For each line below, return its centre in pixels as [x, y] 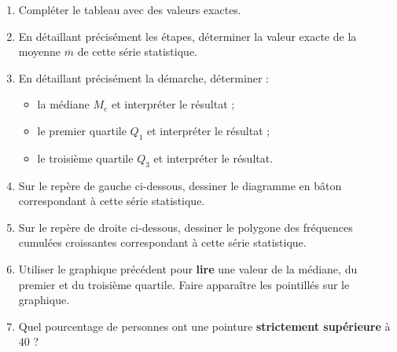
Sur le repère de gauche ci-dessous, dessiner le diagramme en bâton [180, 185]
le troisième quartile [85, 158]
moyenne [40, 51]
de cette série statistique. [137, 51]
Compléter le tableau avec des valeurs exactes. [130, 9]
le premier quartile [82, 130]
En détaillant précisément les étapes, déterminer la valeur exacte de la [187, 36]
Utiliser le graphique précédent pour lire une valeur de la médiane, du [188, 268]
